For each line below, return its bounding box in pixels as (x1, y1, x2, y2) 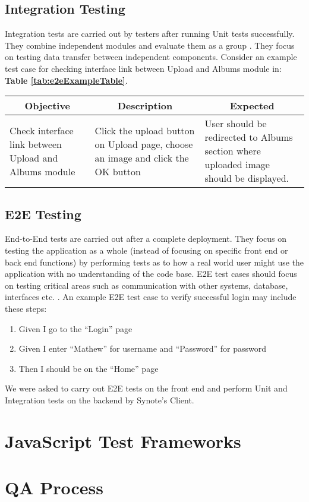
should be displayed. (204, 171, 289, 185)
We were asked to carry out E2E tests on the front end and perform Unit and (5, 382, 288, 394)
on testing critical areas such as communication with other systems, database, (5, 279, 288, 291)
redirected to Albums (204, 130, 293, 144)
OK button (94, 164, 141, 178)
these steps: (5, 302, 47, 314)
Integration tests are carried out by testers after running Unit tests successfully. (5, 27, 295, 40)
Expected (229, 99, 275, 113)
